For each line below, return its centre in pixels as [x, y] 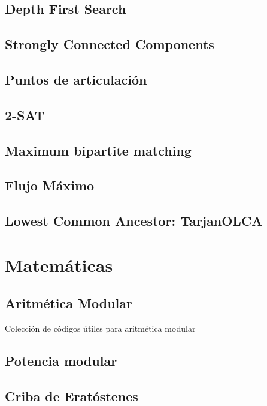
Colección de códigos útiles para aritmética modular [100, 328]
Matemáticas [59, 265]
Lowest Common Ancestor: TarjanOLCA [134, 221]
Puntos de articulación [76, 79]
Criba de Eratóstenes [72, 395]
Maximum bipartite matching [98, 150]
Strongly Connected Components [110, 44]
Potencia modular [61, 361]
